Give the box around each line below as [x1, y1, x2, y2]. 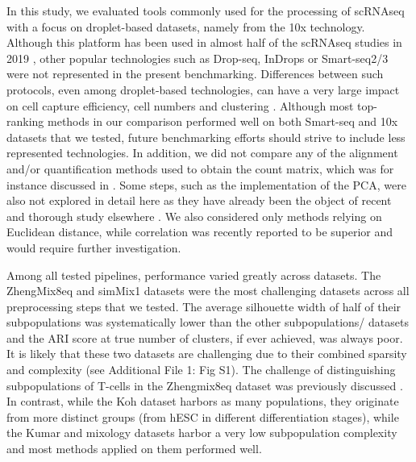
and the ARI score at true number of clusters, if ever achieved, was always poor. [6, 329, 403, 346]
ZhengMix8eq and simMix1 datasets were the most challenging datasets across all [6, 282, 410, 299]
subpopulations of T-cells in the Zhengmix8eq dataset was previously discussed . [6, 377, 403, 393]
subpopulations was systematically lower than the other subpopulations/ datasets [6, 314, 409, 331]
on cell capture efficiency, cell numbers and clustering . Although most [6, 97, 354, 114]
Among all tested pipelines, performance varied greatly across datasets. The [6, 266, 381, 283]
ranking [6, 113, 44, 130]
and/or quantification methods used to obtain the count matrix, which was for [6, 160, 394, 177]
